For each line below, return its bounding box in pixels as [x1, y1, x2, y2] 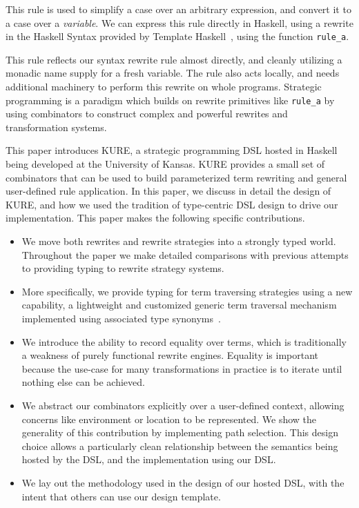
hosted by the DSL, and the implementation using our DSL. [21, 452, 276, 467]
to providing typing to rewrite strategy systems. [21, 261, 224, 275]
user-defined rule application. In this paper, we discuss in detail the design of [6, 184, 331, 198]
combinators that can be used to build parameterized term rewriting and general [6, 170, 347, 184]
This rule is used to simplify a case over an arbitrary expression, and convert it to [6, 2, 351, 16]
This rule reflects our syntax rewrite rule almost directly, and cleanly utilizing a [6, 52, 342, 66]
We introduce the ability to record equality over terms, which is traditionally [21, 334, 347, 349]
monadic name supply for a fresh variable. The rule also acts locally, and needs [6, 66, 340, 80]
